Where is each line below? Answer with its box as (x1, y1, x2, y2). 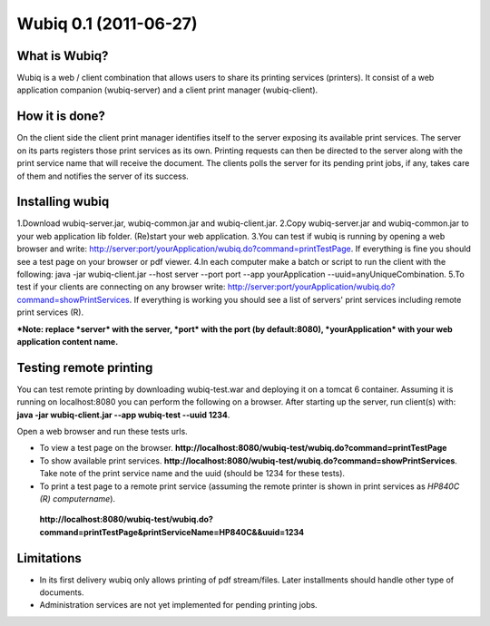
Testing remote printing (16, 359, 153, 376)
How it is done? (16, 109, 106, 124)
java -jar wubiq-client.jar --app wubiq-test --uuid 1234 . (16, 409, 230, 420)
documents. (39, 587, 84, 598)
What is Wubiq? (16, 48, 109, 64)
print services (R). (16, 307, 84, 318)
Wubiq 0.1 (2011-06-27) (16, 14, 198, 34)
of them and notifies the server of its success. (16, 171, 190, 181)
